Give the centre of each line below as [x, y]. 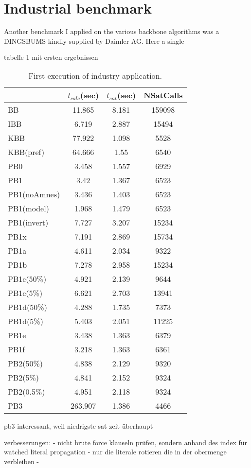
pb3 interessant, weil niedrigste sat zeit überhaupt [79, 425]
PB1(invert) [28, 222]
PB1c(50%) [27, 278]
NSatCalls [163, 95]
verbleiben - [21, 461]
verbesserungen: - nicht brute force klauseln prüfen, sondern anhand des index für [126, 442]
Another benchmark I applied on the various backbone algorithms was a [112, 31]
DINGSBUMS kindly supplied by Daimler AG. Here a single [94, 41]
